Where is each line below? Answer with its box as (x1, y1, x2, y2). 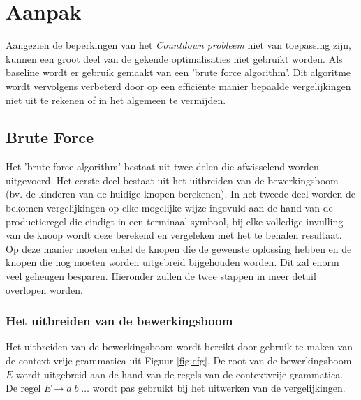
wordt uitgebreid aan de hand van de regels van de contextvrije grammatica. (16, 366, 344, 381)
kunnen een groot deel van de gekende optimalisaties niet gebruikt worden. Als (6, 51, 343, 66)
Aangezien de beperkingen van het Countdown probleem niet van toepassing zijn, (6, 38, 351, 52)
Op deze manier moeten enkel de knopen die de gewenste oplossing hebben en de (6, 241, 352, 255)
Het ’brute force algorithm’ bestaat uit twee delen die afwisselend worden (6, 159, 319, 174)
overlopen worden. (6, 282, 83, 297)
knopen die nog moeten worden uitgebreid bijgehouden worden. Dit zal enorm (6, 255, 339, 269)
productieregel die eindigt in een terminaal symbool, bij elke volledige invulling (6, 214, 344, 228)
